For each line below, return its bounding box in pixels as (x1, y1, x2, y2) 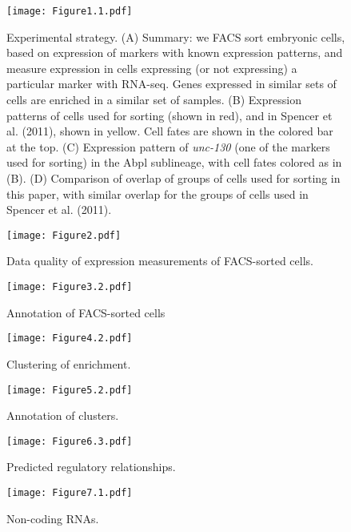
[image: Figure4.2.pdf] (6, 332, 133, 345)
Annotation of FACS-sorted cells (6, 304, 166, 320)
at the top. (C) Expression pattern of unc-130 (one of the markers (6, 138, 330, 155)
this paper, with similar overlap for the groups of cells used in (6, 185, 309, 202)
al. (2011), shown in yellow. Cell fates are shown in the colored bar (6, 123, 333, 139)
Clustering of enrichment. (6, 355, 131, 372)
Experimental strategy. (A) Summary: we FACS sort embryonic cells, (6, 28, 345, 45)
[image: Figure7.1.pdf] (6, 487, 133, 499)
